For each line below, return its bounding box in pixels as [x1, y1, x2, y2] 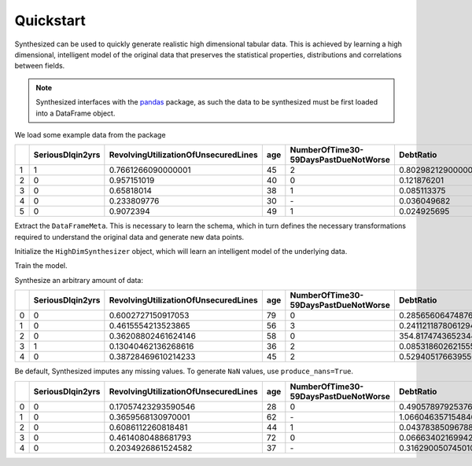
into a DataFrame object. [35, 108, 116, 118]
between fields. [14, 61, 65, 71]
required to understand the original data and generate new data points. [14, 232, 245, 241]
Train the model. [14, 261, 68, 270]
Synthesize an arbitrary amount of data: [14, 275, 144, 284]
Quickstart [14, 12, 87, 29]
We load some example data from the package [14, 130, 166, 139]
